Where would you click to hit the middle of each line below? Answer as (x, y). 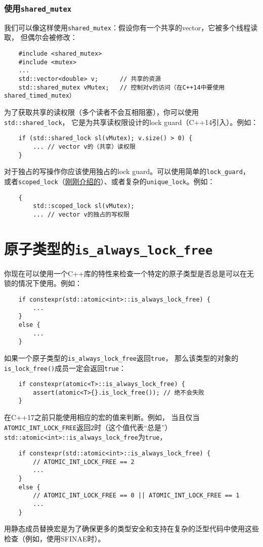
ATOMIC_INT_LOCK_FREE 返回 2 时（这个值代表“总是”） (88, 427)
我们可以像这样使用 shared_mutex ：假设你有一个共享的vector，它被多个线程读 (131, 27)
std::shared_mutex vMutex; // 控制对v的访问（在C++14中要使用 (122, 87)
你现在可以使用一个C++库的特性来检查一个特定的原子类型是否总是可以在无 (129, 273)
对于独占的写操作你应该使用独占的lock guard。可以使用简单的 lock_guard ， (127, 171)
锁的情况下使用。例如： (43, 283)
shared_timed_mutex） (40, 96)
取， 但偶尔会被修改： (41, 37)
